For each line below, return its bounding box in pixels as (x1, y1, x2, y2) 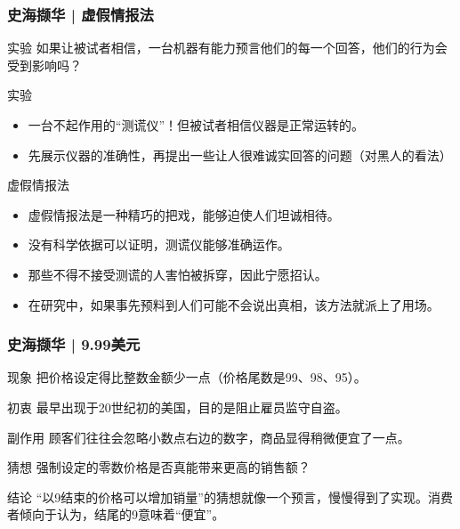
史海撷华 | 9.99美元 (7, 333, 141, 355)
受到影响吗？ (7, 55, 82, 74)
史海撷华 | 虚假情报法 (7, 3, 154, 25)
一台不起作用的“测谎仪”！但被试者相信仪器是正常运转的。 (28, 116, 365, 134)
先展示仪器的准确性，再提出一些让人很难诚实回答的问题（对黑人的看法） (28, 145, 452, 164)
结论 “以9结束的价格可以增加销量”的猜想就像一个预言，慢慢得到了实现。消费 (7, 487, 453, 506)
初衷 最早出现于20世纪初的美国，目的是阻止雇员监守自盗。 (7, 397, 348, 416)
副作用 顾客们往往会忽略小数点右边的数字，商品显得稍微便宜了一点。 (7, 427, 410, 446)
